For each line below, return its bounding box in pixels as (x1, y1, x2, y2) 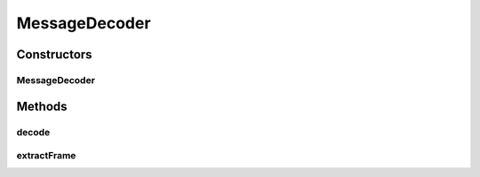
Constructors (16, 47, 92, 62)
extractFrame (16, 150, 76, 162)
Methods (16, 98, 68, 114)
